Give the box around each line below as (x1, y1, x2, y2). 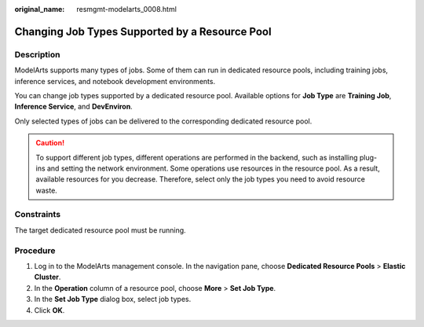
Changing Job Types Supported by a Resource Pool (14, 24, 272, 39)
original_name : (14, 5, 65, 13)
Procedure (14, 244, 56, 255)
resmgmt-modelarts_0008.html (76, 5, 177, 13)
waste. (35, 186, 58, 195)
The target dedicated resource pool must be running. (14, 225, 186, 235)
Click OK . (34, 305, 65, 314)
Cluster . (34, 272, 61, 282)
